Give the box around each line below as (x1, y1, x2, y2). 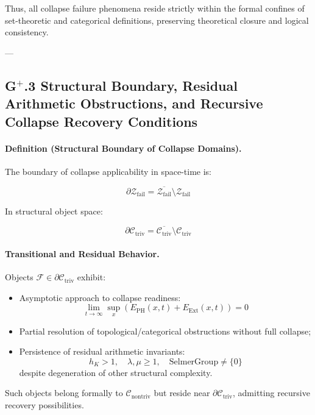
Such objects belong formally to (5, 386, 123, 399)
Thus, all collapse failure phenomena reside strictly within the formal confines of (5, 2, 305, 14)
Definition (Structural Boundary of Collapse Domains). (5, 141, 242, 154)
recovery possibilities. (5, 398, 84, 411)
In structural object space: (5, 204, 103, 217)
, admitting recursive (233, 386, 310, 399)
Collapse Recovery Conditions (5, 112, 198, 130)
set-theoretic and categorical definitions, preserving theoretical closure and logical (5, 13, 309, 26)
